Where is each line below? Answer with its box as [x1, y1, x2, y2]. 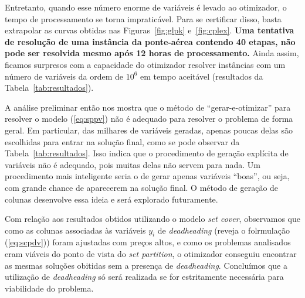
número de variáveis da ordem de [5, 70, 124, 82]
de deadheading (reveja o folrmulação [157, 224, 290, 236]
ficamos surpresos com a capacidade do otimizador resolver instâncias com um [5, 58, 286, 70]
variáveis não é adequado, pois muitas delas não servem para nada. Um [5, 158, 261, 170]
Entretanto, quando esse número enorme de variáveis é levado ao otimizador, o [5, 1, 287, 13]
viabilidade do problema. [5, 282, 94, 294]
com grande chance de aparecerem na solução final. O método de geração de [5, 181, 279, 193]
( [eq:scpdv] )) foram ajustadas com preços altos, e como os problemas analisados [5, 236, 291, 248]
